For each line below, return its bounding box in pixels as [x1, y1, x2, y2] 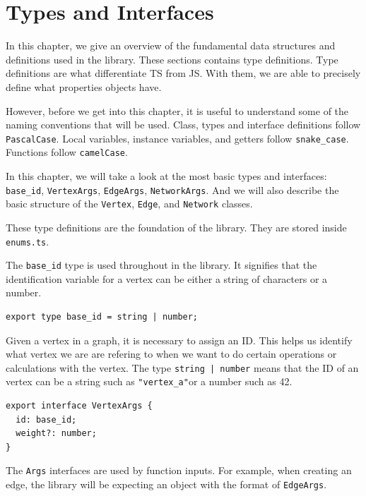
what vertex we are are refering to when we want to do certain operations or [6, 346, 337, 361]
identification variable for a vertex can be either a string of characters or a [6, 271, 328, 286]
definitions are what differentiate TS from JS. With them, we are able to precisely [6, 66, 361, 80]
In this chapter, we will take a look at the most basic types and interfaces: [6, 169, 327, 183]
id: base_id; [16, 414, 77, 425]
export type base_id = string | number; [6, 312, 199, 322]
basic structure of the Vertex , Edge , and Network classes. [6, 196, 253, 211]
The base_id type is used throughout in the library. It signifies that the [6, 258, 317, 272]
